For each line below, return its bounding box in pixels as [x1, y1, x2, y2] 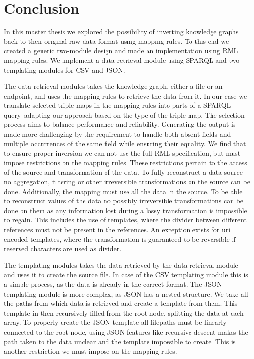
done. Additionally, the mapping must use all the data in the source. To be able [4, 186, 243, 196]
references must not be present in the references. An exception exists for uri [4, 224, 231, 234]
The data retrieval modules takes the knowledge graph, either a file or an [4, 81, 223, 91]
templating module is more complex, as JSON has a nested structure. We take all [4, 288, 248, 299]
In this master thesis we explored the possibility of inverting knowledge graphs [4, 26, 239, 37]
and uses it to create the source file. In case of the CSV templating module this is [4, 269, 248, 279]
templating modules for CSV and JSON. [4, 64, 125, 75]
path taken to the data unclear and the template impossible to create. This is [4, 336, 236, 346]
